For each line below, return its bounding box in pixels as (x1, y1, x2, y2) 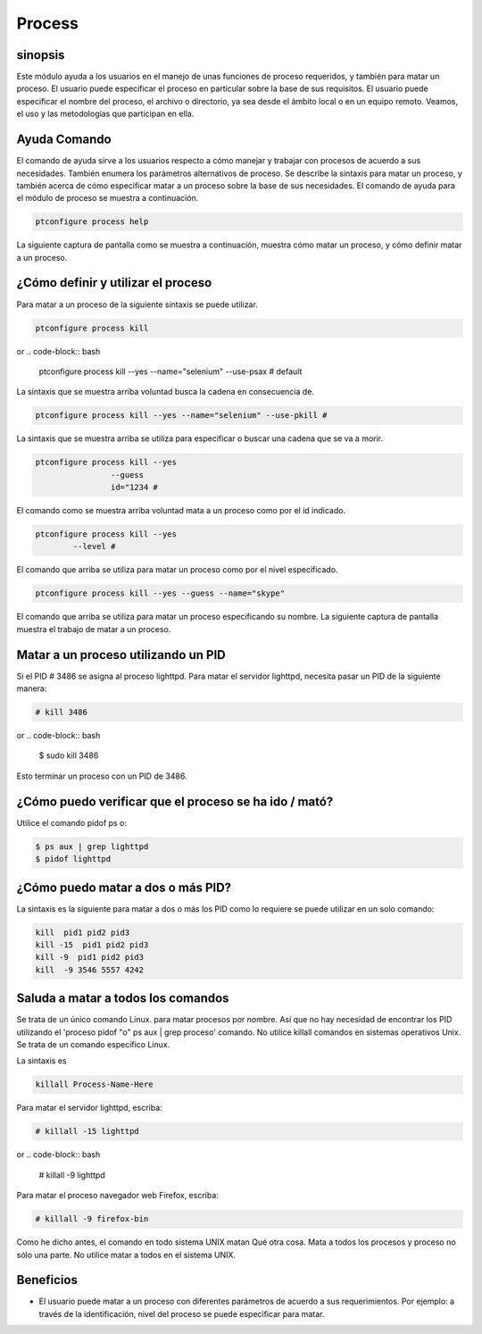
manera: (16, 683, 47, 694)
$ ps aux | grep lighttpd (35, 841, 149, 852)
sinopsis (16, 47, 65, 63)
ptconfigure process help (35, 217, 149, 227)
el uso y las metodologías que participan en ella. (16, 108, 195, 120)
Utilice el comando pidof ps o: (16, 817, 127, 828)
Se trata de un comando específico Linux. (16, 1039, 170, 1050)
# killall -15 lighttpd (35, 1126, 140, 1137)
